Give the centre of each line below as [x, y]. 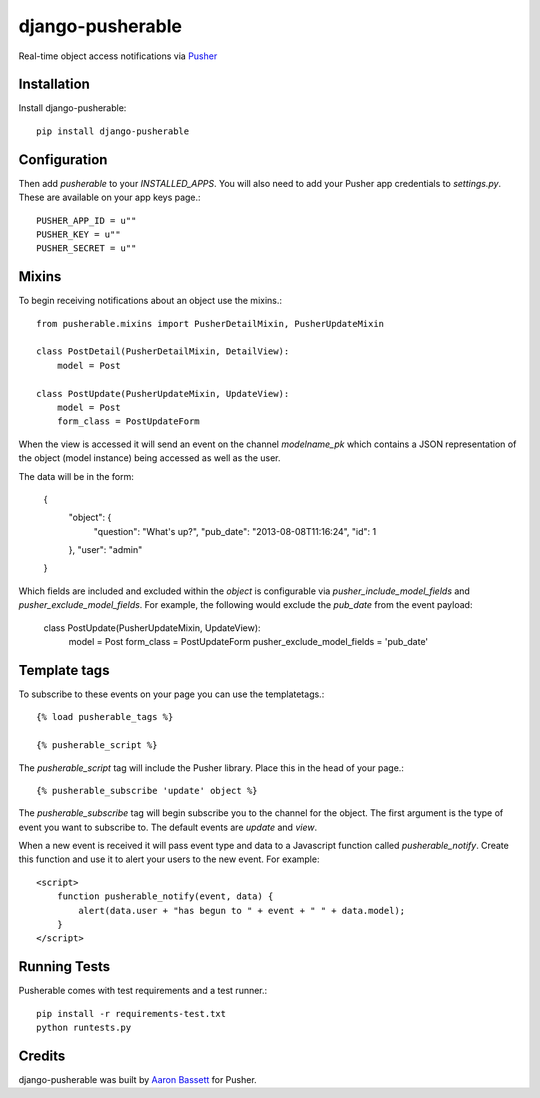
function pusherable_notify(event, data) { [165, 896]
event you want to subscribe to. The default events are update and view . [168, 827]
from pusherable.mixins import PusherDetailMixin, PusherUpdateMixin [210, 323]
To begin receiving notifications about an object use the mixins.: [150, 301]
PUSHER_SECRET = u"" [86, 248]
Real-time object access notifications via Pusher [118, 56]
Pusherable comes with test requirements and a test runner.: [143, 991]
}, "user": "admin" [105, 550]
